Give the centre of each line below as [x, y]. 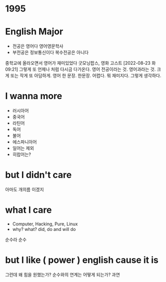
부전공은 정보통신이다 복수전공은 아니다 [50, 53]
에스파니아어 [25, 142]
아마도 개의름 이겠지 [24, 189]
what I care [29, 210]
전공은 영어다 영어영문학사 [38, 46]
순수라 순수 [16, 239]
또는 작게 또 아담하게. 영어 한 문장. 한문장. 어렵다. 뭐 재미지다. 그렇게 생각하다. [86, 76]
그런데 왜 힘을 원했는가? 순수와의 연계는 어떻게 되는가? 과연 [63, 274]
